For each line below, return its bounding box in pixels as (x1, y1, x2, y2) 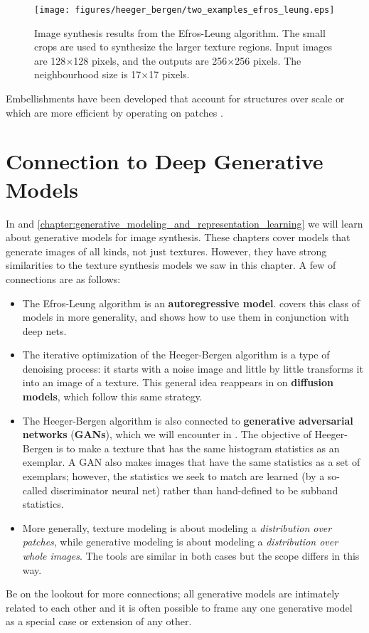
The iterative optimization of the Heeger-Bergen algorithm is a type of (22, 347, 330, 362)
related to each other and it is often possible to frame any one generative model (6, 600, 353, 615)
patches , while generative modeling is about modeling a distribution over (22, 534, 338, 549)
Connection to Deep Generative (6, 147, 323, 176)
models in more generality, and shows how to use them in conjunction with (22, 309, 349, 324)
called (22, 482, 48, 497)
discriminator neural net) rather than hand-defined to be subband (50, 482, 338, 497)
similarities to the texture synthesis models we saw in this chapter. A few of (6, 257, 336, 272)
